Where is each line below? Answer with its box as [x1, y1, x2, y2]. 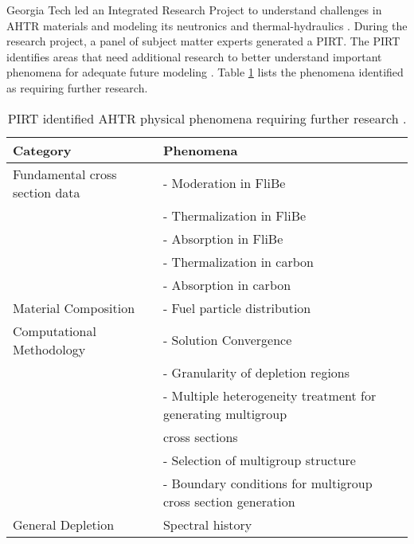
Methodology [13, 339, 86, 358]
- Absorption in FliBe [162, 229, 283, 248]
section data [13, 182, 80, 202]
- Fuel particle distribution [162, 298, 311, 317]
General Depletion [13, 515, 115, 534]
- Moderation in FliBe [162, 174, 286, 193]
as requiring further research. [6, 79, 148, 96]
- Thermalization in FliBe [162, 205, 307, 225]
